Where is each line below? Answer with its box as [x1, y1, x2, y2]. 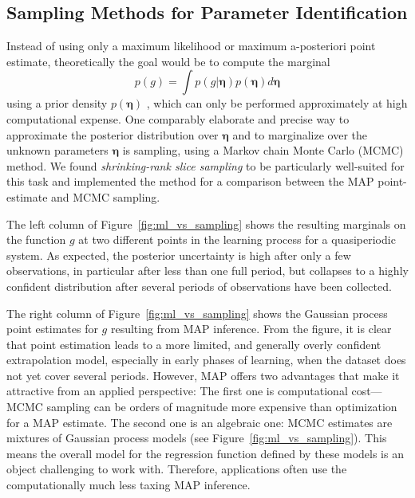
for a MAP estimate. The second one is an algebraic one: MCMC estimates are [6, 414, 393, 430]
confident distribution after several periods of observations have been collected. [6, 277, 392, 294]
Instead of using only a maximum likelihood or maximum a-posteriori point [6, 37, 376, 54]
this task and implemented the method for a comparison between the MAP [6, 173, 374, 190]
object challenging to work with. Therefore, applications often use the [6, 461, 347, 477]
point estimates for [6, 320, 98, 337]
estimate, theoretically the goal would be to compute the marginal [6, 53, 330, 69]
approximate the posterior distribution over [6, 126, 219, 143]
